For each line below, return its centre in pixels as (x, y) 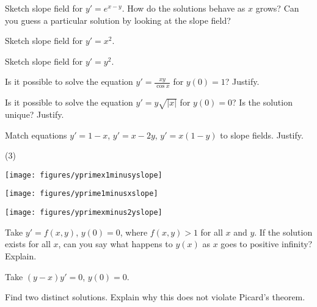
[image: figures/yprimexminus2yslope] (84, 213)
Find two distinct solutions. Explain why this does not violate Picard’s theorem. (155, 297)
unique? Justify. (35, 114)
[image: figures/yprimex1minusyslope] (84, 175)
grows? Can (277, 8)
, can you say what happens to (115, 244)
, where (134, 232)
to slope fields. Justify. (262, 135)
